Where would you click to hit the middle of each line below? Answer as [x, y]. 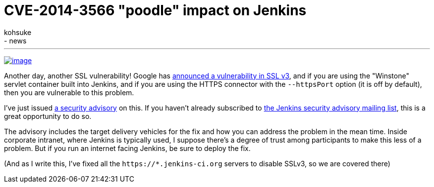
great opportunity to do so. [48, 116]
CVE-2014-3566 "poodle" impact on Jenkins [155, 10]
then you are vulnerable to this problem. [69, 92]
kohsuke [18, 32]
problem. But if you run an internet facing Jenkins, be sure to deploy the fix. [127, 148]
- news [15, 40]
